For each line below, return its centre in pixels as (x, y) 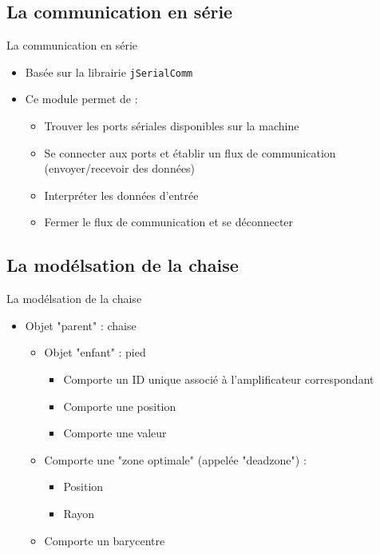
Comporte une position (120, 406)
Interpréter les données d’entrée (121, 195)
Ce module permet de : (81, 99)
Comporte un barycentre (105, 540)
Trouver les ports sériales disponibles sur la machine (172, 126)
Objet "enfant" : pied (95, 352)
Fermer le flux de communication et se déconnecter (169, 222)
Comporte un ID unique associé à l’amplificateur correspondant (219, 379)
